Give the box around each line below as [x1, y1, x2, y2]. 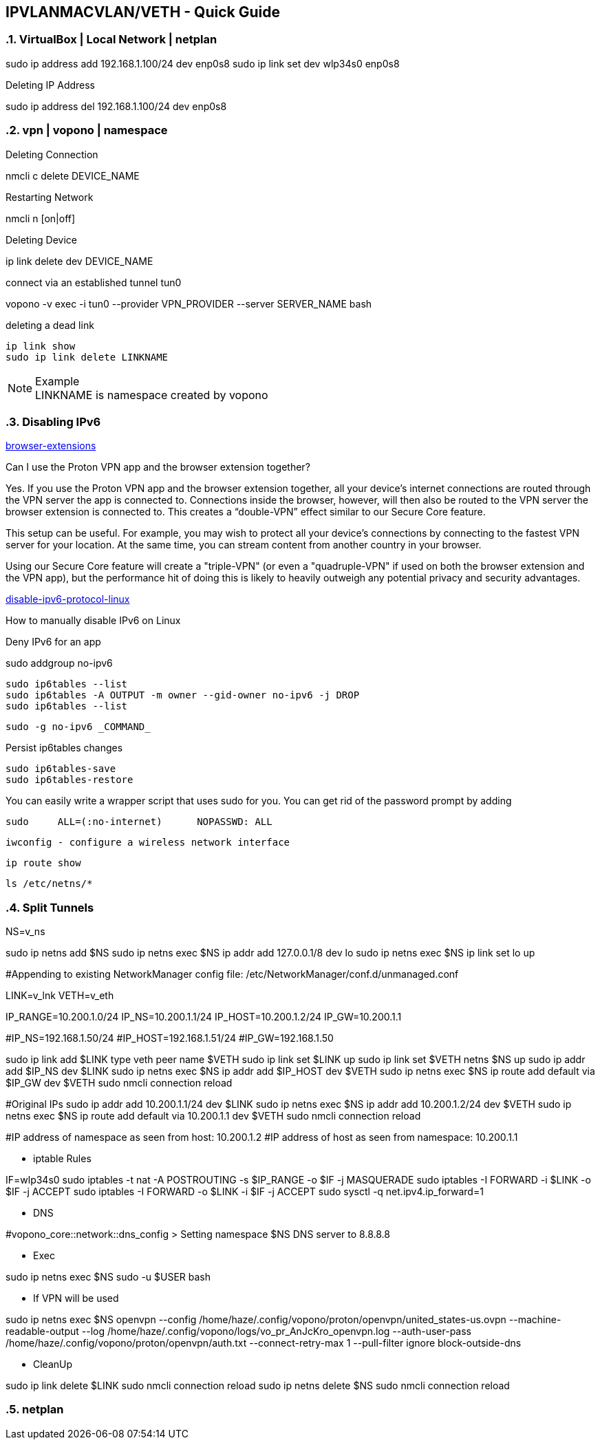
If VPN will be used [33, 1292, 119, 1305]
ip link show [6, 340, 76, 352]
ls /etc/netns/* [6, 878, 93, 890]
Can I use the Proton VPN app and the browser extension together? [6, 461, 310, 473]
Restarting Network [6, 191, 94, 203]
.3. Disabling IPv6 [6, 414, 101, 429]
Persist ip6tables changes [6, 742, 123, 754]
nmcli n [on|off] [6, 212, 76, 224]
